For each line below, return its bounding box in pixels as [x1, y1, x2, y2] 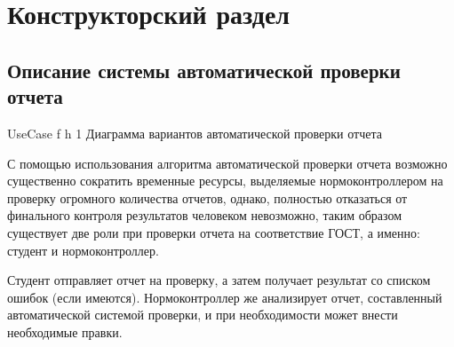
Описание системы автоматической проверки [7, 56, 401, 83]
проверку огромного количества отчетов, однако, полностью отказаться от [7, 188, 408, 207]
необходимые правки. [7, 322, 123, 341]
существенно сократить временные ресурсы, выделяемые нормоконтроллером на [7, 171, 443, 190]
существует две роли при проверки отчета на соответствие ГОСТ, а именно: [7, 223, 420, 241]
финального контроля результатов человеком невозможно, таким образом [7, 206, 402, 225]
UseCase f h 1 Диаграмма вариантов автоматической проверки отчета [7, 123, 382, 142]
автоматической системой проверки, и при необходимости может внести [7, 305, 398, 324]
